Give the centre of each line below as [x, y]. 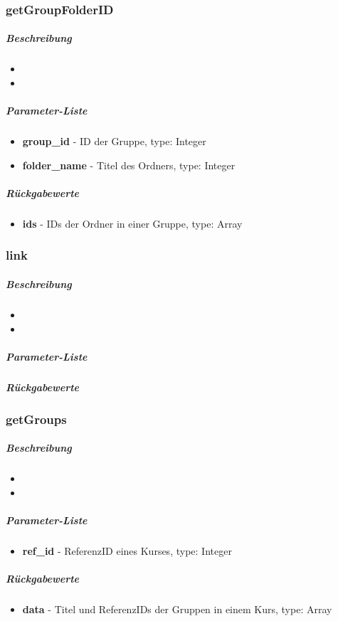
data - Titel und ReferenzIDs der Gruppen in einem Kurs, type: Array [177, 609]
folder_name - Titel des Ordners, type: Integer [129, 165]
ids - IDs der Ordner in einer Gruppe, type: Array [132, 223]
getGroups [36, 419]
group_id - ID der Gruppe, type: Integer [114, 141]
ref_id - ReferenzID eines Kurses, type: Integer [127, 550]
